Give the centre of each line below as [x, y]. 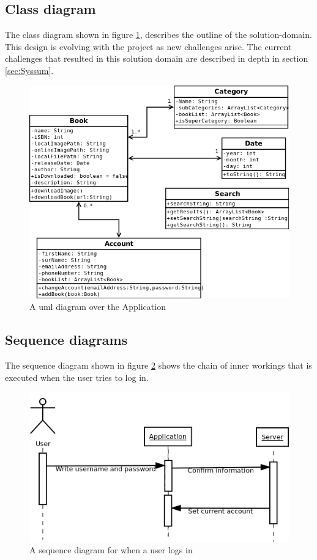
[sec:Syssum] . [29, 70]
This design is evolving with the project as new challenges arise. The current [148, 46]
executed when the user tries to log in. [77, 377]
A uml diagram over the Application [98, 307]
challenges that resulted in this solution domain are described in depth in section [157, 58]
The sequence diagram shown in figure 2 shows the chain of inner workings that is [158, 365]
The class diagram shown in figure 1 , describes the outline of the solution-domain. [158, 35]
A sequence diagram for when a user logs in [111, 550]
